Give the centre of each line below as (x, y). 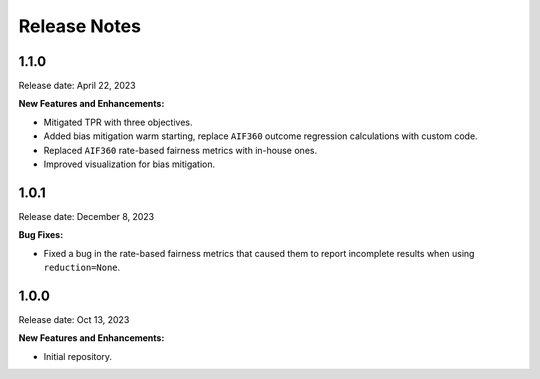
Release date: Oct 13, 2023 (74, 319)
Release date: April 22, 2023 (77, 86)
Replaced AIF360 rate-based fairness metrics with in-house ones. (180, 150)
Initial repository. (78, 356)
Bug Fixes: (41, 235)
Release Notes (80, 26)
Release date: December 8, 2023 (86, 216)
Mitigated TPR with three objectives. (118, 122)
